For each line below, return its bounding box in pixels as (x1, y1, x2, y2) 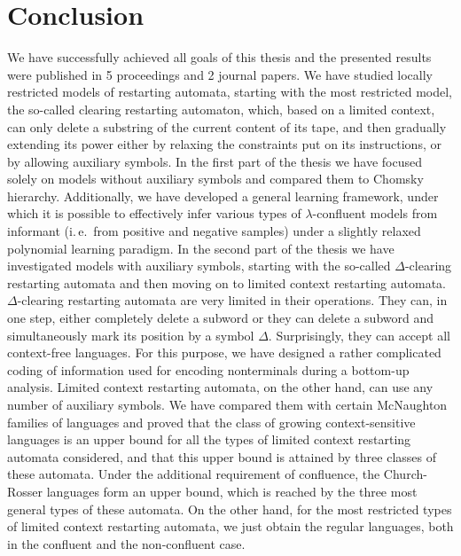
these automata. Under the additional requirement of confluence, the (7, 465, 380, 483)
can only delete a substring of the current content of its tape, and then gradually (7, 117, 447, 136)
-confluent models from (312, 204, 438, 223)
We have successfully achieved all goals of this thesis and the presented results (7, 48, 432, 67)
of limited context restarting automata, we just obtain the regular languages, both (7, 517, 454, 536)
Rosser (7, 482, 43, 500)
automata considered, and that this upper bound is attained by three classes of (7, 447, 436, 466)
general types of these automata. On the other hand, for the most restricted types (7, 499, 452, 518)
